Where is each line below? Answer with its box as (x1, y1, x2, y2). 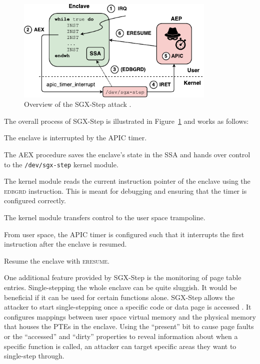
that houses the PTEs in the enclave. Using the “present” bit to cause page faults (4, 321, 254, 332)
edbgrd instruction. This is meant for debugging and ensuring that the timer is (4, 185, 247, 196)
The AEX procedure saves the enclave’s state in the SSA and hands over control (4, 149, 250, 160)
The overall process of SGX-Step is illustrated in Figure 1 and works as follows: (4, 115, 249, 126)
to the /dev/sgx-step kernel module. (4, 159, 118, 169)
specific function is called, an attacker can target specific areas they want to (4, 341, 236, 351)
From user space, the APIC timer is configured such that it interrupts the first (4, 229, 244, 239)
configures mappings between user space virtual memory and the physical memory (4, 311, 256, 322)
